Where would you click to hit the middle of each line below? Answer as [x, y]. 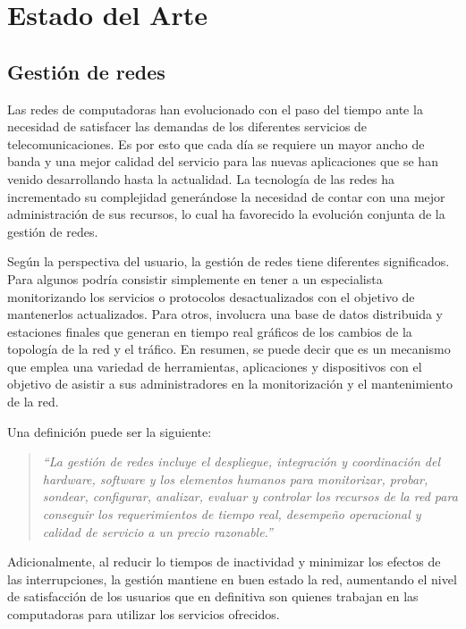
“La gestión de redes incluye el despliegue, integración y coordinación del [241, 461]
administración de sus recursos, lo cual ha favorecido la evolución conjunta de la [226, 214]
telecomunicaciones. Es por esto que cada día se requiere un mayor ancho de [216, 143]
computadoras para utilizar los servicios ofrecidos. [144, 614]
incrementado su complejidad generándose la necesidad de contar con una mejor [226, 196]
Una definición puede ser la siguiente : [110, 431]
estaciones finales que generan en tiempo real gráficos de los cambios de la [210, 331]
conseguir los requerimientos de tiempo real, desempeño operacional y [232, 514]
